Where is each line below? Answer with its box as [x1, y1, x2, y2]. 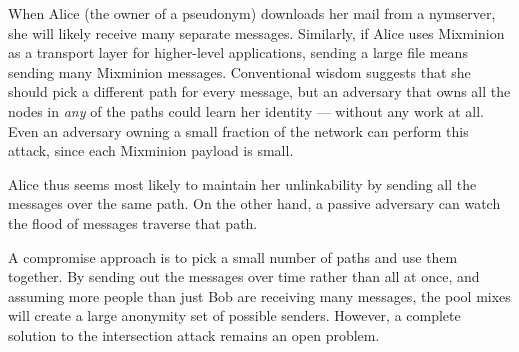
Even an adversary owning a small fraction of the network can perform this [8, 120, 469, 141]
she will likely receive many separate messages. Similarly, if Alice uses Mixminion [8, 22, 505, 43]
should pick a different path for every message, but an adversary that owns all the [8, 81, 511, 102]
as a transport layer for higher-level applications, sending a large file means [8, 42, 468, 63]
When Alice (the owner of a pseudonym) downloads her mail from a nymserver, [8, 3, 496, 23]
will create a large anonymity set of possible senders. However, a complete [8, 305, 461, 326]
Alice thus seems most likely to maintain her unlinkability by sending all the [8, 173, 477, 194]
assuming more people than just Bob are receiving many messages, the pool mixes [8, 285, 511, 306]
